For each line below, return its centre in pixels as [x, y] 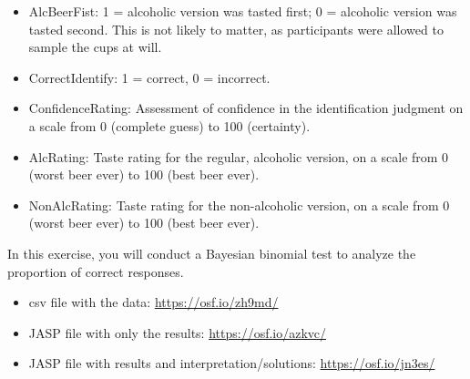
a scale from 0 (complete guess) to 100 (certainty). [169, 125]
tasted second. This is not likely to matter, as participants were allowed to [236, 29]
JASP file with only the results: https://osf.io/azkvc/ [178, 332]
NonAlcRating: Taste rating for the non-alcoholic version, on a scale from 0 [239, 205]
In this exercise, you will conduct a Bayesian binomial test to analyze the [212, 253]
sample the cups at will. [95, 47]
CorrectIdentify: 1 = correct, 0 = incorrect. [149, 77]
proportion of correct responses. [96, 271]
